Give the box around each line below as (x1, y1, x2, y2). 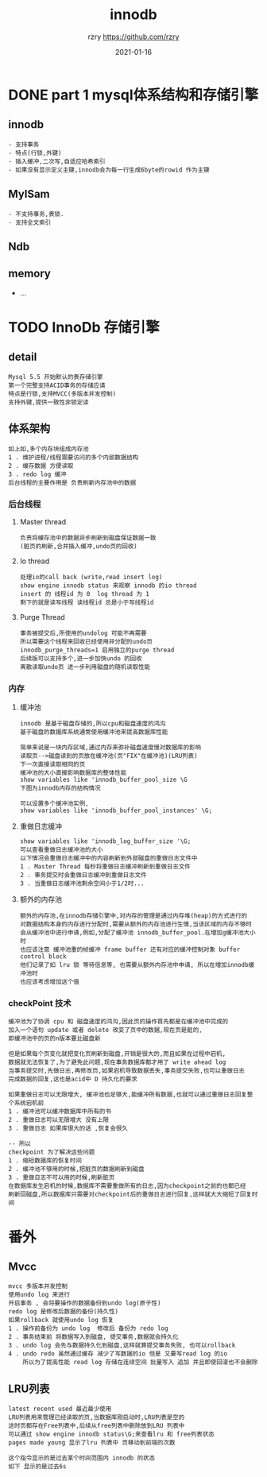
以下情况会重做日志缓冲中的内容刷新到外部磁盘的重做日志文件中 (19, 854, 198, 863)
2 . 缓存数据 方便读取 (8, 462, 74, 470)
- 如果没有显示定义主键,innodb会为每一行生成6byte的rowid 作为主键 (8, 165, 210, 174)
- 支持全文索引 (8, 218, 52, 226)
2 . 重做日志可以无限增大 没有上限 (8, 1116, 110, 1124)
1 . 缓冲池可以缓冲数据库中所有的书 (8, 1108, 111, 1115)
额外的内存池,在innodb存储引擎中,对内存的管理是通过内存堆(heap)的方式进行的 (19, 912, 248, 920)
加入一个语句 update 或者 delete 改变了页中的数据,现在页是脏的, (8, 1027, 203, 1034)
